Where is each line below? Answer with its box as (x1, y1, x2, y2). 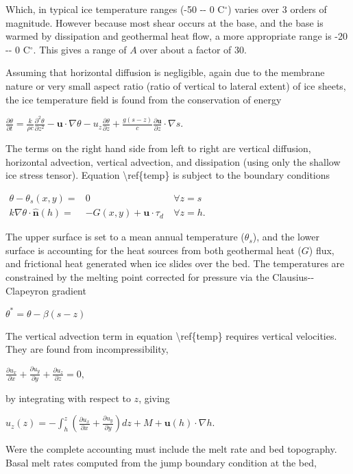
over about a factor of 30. (140, 42, 247, 56)
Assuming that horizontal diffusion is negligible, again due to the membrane (5, 65, 325, 79)
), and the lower (252, 229, 320, 244)
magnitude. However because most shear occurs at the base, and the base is (5, 15, 324, 29)
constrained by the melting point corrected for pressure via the (5, 269, 269, 284)
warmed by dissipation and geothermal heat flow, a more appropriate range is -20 (5, 29, 348, 43)
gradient (51, 283, 86, 297)
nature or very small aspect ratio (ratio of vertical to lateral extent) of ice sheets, (5, 78, 346, 92)
